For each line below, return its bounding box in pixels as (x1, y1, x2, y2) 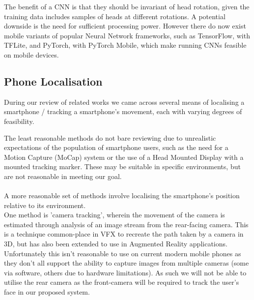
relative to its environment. (4, 200, 86, 210)
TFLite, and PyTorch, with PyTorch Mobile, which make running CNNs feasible (4, 40, 247, 50)
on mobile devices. (4, 49, 59, 60)
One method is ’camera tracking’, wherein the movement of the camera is (4, 210, 225, 220)
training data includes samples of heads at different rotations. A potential (4, 11, 226, 21)
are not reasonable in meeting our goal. (4, 171, 122, 181)
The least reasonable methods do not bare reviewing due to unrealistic (4, 132, 216, 143)
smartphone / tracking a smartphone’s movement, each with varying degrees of (4, 106, 242, 117)
